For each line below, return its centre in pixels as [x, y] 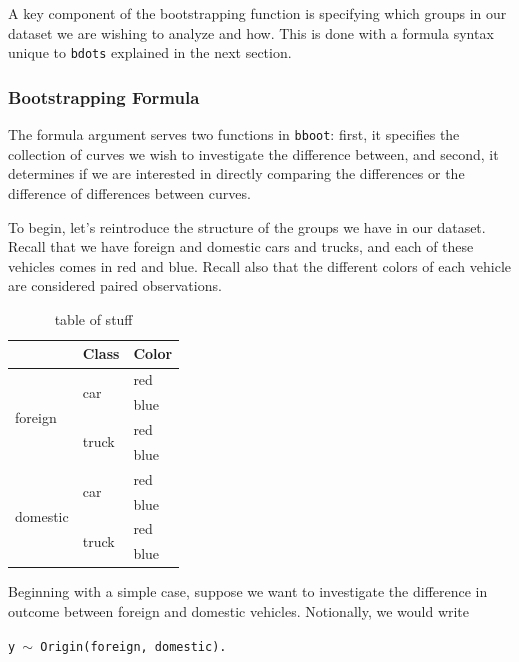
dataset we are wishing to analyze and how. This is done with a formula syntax [251, 32]
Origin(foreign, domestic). [133, 646]
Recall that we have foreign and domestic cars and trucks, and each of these [241, 246]
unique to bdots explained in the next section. [150, 52]
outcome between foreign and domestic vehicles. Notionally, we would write [239, 610]
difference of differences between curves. [129, 192]
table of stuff [93, 318]
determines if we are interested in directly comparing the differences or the [236, 173]
